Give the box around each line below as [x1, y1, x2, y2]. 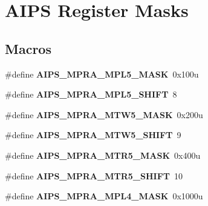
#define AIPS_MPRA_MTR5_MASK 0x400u [5, 148, 201, 161]
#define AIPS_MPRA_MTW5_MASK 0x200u [5, 108, 203, 121]
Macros [5, 39, 51, 58]
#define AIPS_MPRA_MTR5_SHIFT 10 [5, 169, 183, 182]
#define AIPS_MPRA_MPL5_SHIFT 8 [5, 88, 177, 101]
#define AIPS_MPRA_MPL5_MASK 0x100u [5, 67, 199, 80]
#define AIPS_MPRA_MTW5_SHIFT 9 [5, 128, 181, 141]
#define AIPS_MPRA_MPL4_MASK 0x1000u [5, 190, 203, 202]
